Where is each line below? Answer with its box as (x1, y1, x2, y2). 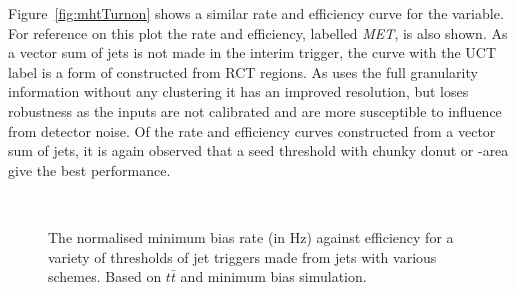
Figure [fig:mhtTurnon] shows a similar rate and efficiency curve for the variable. (8, 3, 504, 23)
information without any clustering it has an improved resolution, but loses (8, 81, 469, 102)
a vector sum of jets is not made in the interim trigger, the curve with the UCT (8, 42, 497, 63)
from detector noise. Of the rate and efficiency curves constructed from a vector (8, 120, 496, 141)
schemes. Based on (48, 266, 162, 287)
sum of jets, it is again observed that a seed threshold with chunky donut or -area (8, 140, 509, 161)
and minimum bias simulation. (180, 266, 367, 287)
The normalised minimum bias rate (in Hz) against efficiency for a (48, 226, 454, 247)
